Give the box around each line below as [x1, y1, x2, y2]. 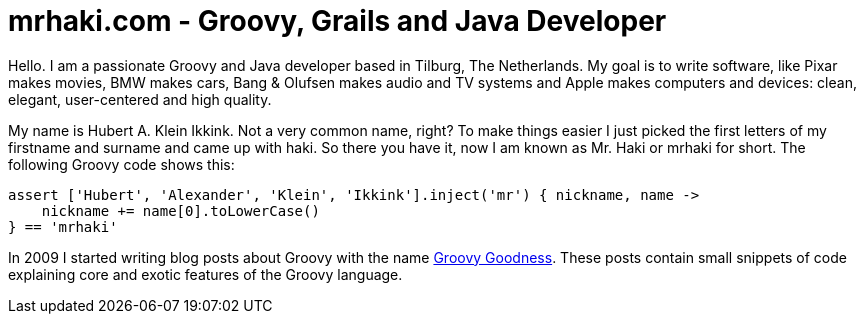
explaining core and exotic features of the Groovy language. [8, 265, 403, 283]
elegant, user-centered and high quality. [8, 90, 272, 108]
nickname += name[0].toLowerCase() [41, 202, 320, 219]
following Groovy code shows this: [8, 155, 235, 173]
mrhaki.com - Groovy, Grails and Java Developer [8, 4, 667, 38]
